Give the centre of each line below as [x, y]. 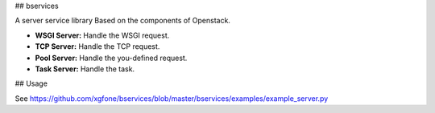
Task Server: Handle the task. [85, 69]
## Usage [31, 83]
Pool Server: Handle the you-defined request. [111, 58]
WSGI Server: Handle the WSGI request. [102, 35]
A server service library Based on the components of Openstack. [123, 21]
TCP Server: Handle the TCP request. [97, 46]
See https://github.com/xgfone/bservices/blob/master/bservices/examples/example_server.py [172, 98]
